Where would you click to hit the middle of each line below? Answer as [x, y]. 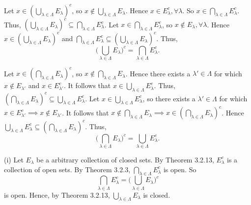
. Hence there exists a [158, 73]
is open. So [180, 169]
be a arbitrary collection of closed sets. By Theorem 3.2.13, [125, 159]
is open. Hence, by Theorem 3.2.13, [57, 194]
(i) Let [14, 159]
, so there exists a [169, 98]
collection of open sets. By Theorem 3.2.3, [67, 169]
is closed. [157, 194]
